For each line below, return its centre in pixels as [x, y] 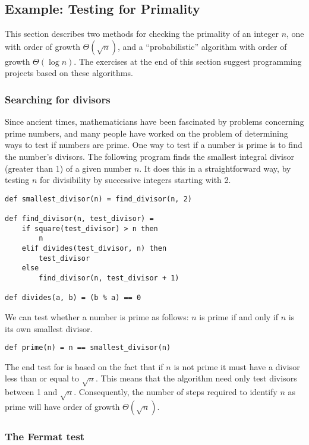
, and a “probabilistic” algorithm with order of [202, 46]
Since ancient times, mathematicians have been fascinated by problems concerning [154, 121]
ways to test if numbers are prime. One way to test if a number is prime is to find [154, 145]
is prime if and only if [239, 316]
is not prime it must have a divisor [237, 366]
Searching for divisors [58, 99]
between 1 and [31, 392]
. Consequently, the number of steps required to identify [176, 392]
